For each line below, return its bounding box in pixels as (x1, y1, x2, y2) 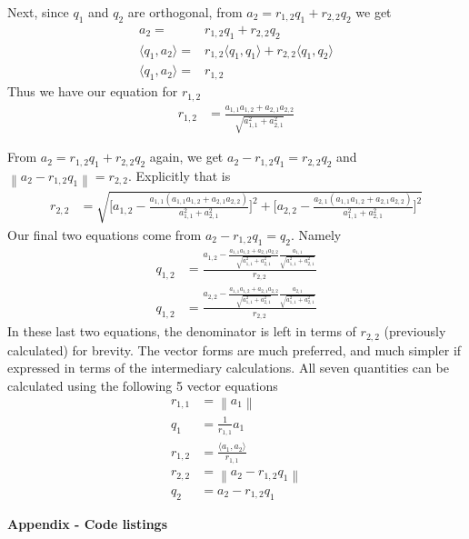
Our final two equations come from (7, 225, 202, 244)
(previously (384, 322, 446, 341)
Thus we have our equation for (7, 82, 178, 101)
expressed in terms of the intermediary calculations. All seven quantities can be (7, 358, 449, 377)
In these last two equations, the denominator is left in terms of (7, 322, 356, 341)
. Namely (291, 225, 342, 244)
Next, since (7, 3, 69, 21)
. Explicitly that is (127, 165, 231, 185)
